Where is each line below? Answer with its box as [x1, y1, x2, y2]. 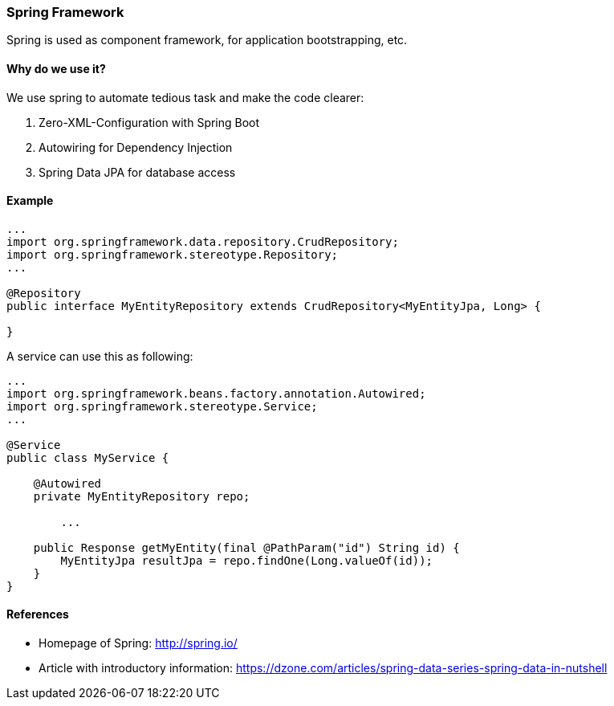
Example [6, 194, 54, 208]
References [6, 607, 69, 622]
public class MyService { [6, 451, 169, 464]
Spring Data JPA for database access [39, 165, 236, 179]
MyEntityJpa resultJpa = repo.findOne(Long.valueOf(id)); [60, 553, 433, 567]
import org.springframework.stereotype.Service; [6, 399, 318, 413]
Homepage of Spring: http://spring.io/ [39, 636, 238, 651]
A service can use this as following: [6, 349, 193, 363]
